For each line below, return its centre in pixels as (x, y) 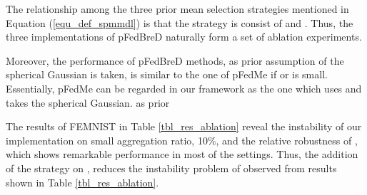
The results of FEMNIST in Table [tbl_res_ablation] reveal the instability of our (184, 126)
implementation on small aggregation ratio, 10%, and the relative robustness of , (182, 140)
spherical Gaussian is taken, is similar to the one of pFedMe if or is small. (167, 74)
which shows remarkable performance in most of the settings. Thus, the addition (182, 154)
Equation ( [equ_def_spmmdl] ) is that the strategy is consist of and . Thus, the (180, 22)
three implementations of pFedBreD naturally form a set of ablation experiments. (184, 37)
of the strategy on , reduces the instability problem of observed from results (171, 168)
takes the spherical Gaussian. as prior (88, 102)
